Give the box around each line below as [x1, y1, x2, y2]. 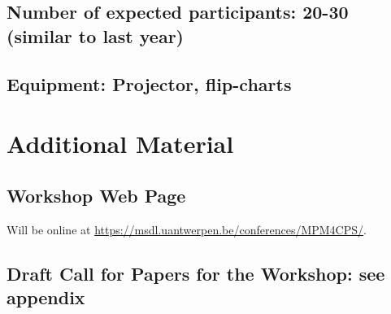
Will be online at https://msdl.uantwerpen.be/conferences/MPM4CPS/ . [7, 220, 367, 238]
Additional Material [7, 127, 234, 160]
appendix [7, 284, 85, 309]
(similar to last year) [7, 23, 185, 48]
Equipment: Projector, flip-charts [7, 71, 292, 96]
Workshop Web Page [7, 182, 186, 207]
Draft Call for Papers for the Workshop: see [7, 260, 385, 286]
